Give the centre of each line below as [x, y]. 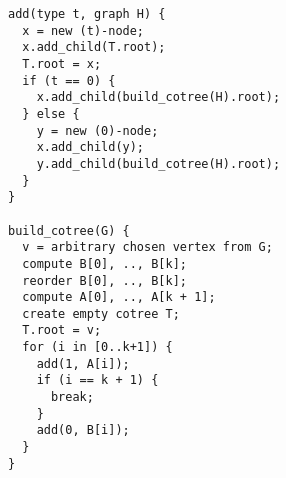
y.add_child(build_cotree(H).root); [158, 163]
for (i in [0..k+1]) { [97, 347]
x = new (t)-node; [83, 30]
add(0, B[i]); [83, 430]
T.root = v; [62, 330]
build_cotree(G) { [69, 230]
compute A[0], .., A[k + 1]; [119, 297]
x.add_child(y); [90, 147]
